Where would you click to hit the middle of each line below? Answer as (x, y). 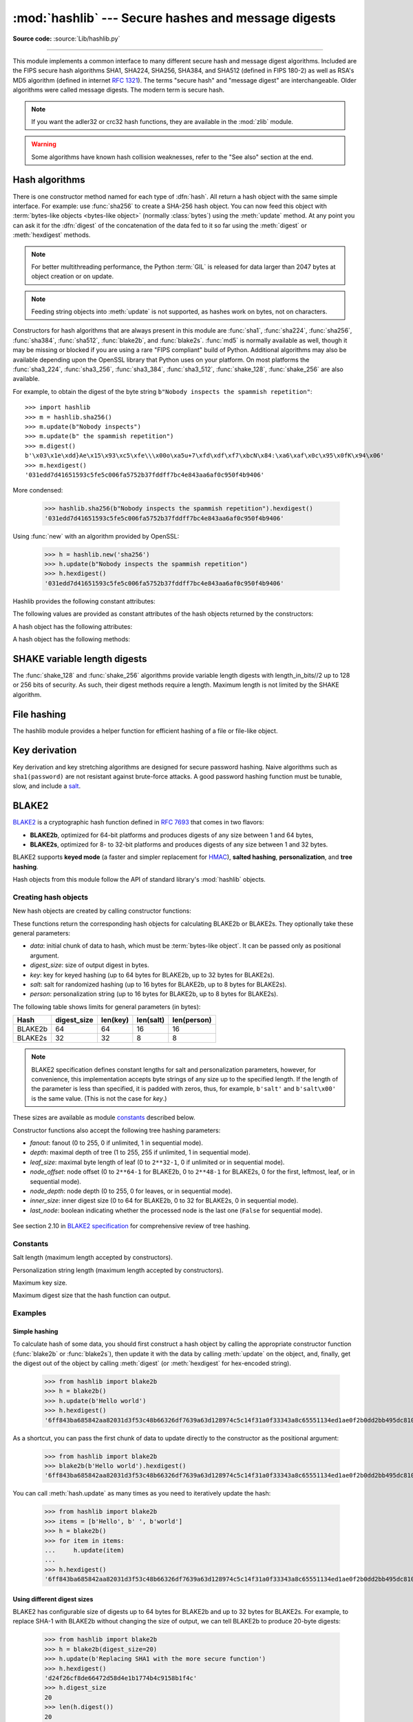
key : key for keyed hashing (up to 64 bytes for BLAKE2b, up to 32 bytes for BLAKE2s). (152, 975)
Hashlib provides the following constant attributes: (84, 601)
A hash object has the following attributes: (73, 626)
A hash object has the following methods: (72, 639)
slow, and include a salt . (47, 786)
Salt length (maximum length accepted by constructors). (93, 1258)
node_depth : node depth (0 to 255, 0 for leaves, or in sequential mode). (131, 1191)
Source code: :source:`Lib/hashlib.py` (66, 39)
